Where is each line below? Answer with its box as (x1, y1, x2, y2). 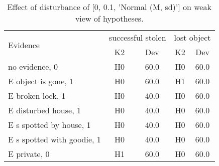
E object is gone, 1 (8, 75, 74, 87)
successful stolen (108, 32, 166, 43)
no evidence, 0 (8, 61, 58, 72)
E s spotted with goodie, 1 (8, 133, 101, 145)
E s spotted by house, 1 (8, 119, 91, 130)
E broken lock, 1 (8, 90, 66, 101)
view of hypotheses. (75, 13, 144, 24)
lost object (174, 32, 211, 43)
